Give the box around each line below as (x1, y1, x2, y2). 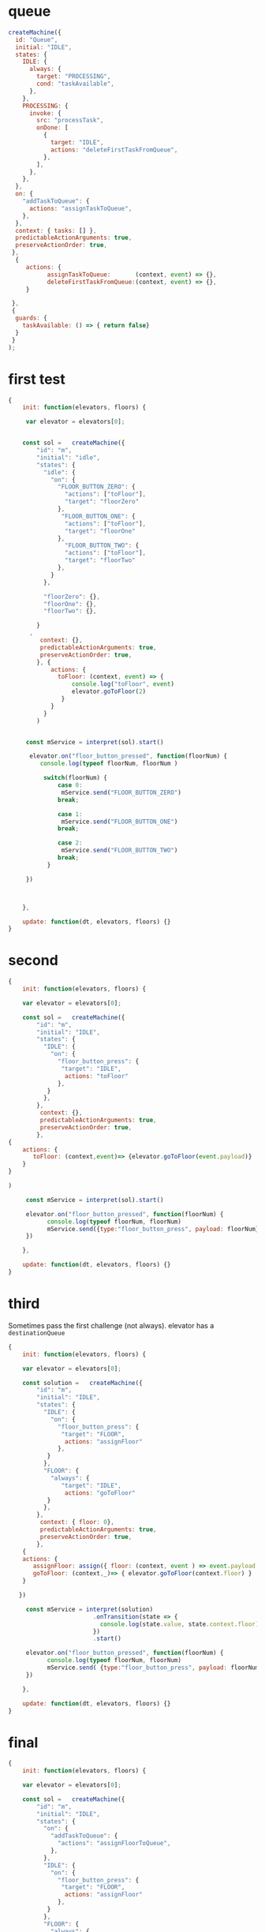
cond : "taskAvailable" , (36, 80, 114, 88)
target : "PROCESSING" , (36, 73, 111, 80)
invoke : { (28, 109, 62, 117)
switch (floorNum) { (43, 774, 108, 782)
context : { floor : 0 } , (39, 1518, 114, 1526)
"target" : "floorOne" (64, 527, 136, 535)
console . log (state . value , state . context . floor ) (99, 1620, 259, 1628)
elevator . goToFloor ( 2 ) (71, 687, 147, 696)
